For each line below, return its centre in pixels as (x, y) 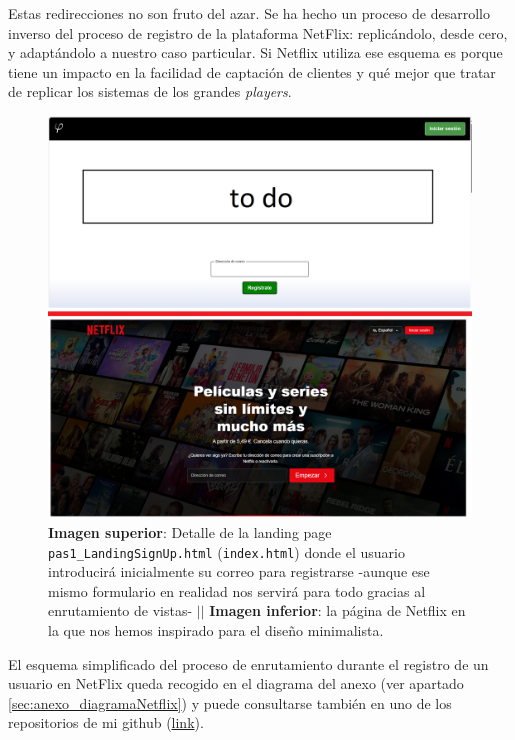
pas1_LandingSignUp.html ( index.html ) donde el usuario (226, 551)
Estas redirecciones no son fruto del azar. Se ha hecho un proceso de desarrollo (249, 13)
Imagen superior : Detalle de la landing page (190, 532)
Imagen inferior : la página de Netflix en (337, 610)
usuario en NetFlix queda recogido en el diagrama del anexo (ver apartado (236, 683)
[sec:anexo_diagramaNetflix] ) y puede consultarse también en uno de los (230, 702)
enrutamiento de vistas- (120, 610)
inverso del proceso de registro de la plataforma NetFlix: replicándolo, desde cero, (258, 32)
